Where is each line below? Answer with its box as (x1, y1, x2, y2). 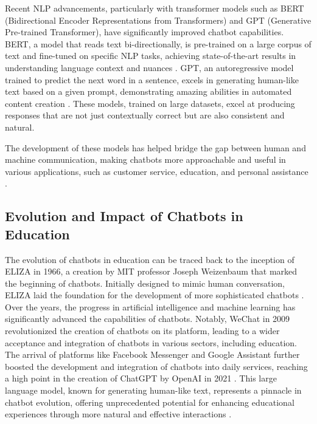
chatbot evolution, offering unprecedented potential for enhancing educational (5, 395, 294, 408)
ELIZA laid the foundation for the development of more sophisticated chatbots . (5, 289, 304, 301)
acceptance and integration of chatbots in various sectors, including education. (5, 336, 297, 349)
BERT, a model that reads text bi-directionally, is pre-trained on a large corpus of (5, 37, 312, 50)
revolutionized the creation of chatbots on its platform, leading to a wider (5, 324, 280, 337)
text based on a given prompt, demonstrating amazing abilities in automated (5, 85, 292, 98)
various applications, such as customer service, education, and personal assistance (5, 165, 308, 177)
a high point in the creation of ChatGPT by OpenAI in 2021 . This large (5, 372, 277, 385)
